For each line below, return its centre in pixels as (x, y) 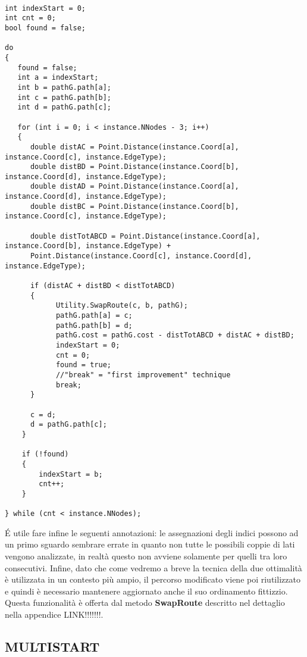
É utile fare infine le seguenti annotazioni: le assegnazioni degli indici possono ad (152, 532)
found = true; (83, 365)
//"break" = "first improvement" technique (143, 375)
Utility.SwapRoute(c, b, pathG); (122, 306)
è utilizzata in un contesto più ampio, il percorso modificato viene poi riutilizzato (153, 579)
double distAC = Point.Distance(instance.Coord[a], (134, 147)
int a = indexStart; (58, 78)
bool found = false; (46, 28)
